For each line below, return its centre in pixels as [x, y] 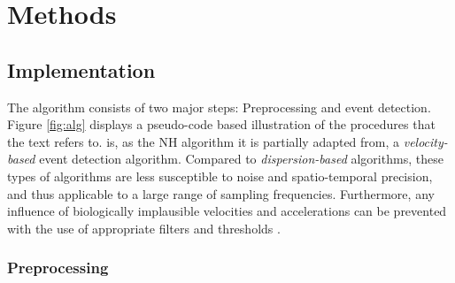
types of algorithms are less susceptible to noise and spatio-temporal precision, [220, 176]
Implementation [81, 69]
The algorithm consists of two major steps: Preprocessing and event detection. [219, 107]
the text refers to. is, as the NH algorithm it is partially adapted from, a [204, 141]
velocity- [425, 141]
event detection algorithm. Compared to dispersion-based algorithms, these [241, 159]
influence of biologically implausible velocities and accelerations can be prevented [227, 211]
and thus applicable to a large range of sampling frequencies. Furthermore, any [221, 193]
